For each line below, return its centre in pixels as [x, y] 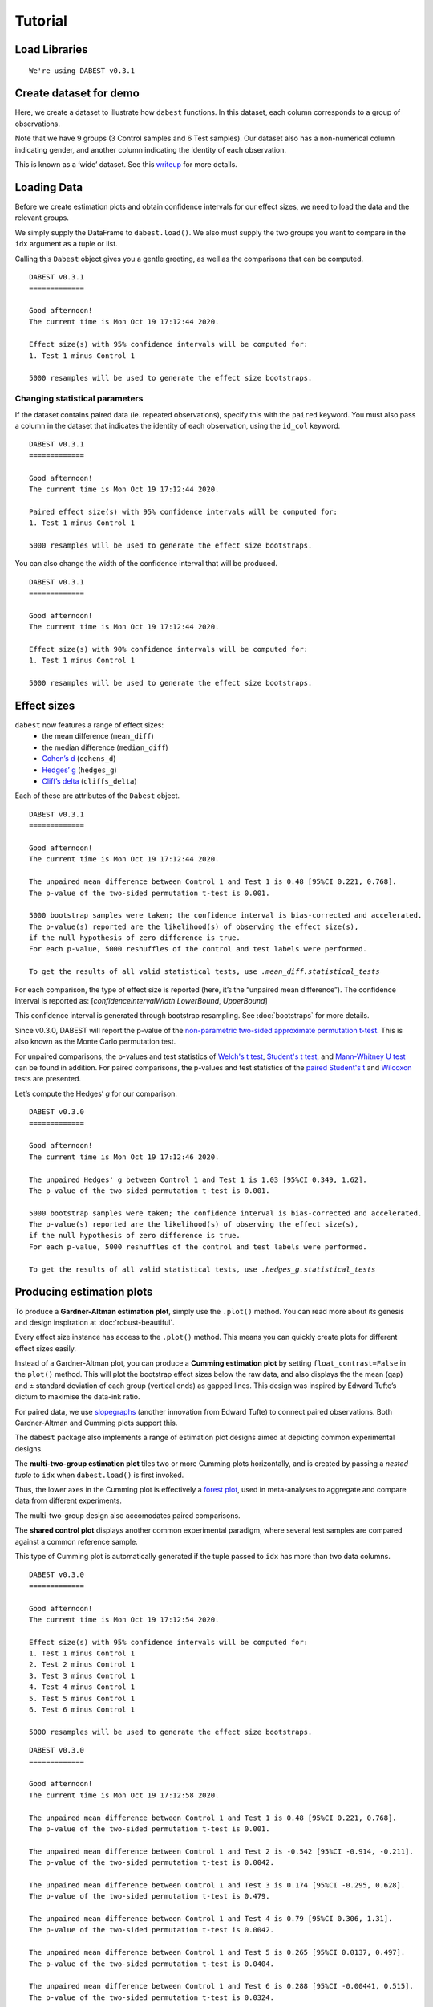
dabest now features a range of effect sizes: [89, 725]
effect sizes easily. [45, 1348]
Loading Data [49, 187]
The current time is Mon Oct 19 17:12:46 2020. [124, 1157]
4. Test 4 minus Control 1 [82, 1687]
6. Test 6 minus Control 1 [82, 1710]
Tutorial [41, 21]
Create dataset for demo [77, 94]
